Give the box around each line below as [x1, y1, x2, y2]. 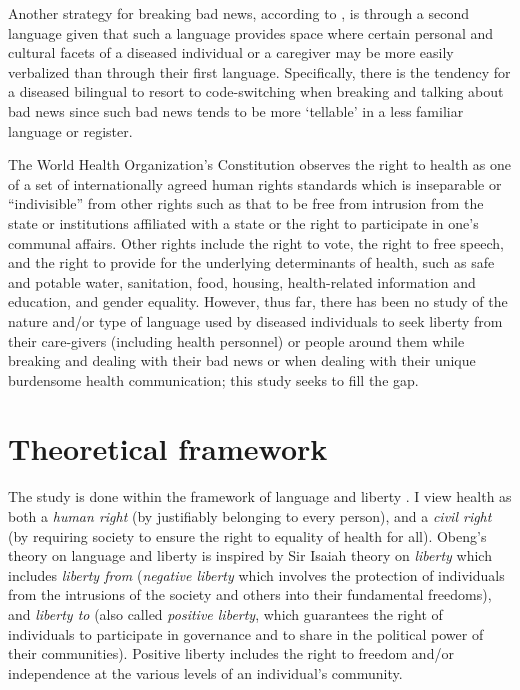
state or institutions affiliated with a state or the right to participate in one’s [8, 212, 479, 233]
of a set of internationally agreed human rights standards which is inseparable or [8, 173, 502, 194]
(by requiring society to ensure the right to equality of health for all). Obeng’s [8, 525, 487, 546]
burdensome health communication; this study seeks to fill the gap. [8, 369, 419, 390]
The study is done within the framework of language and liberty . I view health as [8, 486, 512, 507]
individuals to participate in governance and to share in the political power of [8, 623, 484, 644]
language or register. [8, 120, 133, 141]
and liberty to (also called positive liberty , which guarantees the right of [8, 603, 443, 624]
